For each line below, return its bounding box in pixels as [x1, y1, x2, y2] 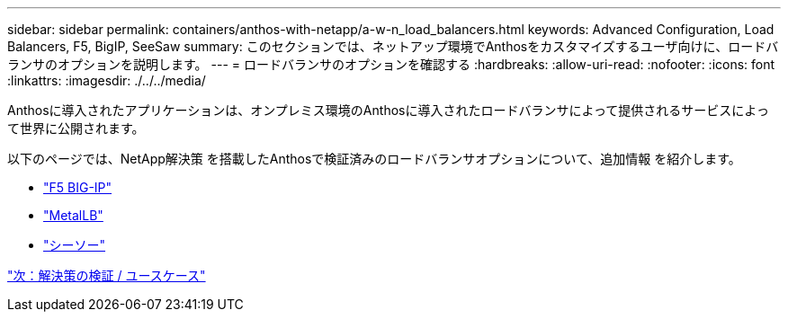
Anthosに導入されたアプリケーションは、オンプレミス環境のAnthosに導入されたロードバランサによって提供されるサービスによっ [7, 102, 769, 118]
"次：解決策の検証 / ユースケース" [7, 268, 206, 283]
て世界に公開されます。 [7, 120, 145, 136]
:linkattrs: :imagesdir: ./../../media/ [7, 73, 206, 88]
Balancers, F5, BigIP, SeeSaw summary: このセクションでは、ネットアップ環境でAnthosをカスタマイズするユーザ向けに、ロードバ [7, 39, 779, 54]
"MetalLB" [43, 208, 103, 223]
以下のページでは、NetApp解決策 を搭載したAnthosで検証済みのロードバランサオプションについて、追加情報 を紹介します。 [7, 151, 741, 166]
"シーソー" [43, 237, 106, 253]
